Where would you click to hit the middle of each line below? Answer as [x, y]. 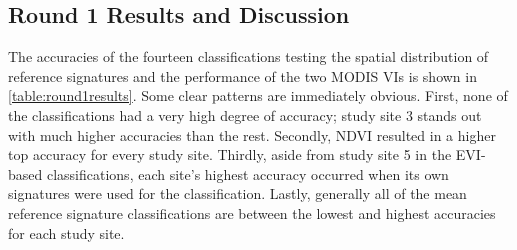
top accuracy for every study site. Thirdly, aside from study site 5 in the [230, 154]
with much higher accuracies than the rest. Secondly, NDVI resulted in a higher [252, 134]
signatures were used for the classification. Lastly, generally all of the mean [237, 193]
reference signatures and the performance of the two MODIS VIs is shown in [242, 75]
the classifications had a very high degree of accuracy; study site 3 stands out [245, 114]
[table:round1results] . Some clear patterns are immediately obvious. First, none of [258, 95]
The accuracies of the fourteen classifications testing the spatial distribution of [248, 56]
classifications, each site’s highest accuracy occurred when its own [247, 173]
